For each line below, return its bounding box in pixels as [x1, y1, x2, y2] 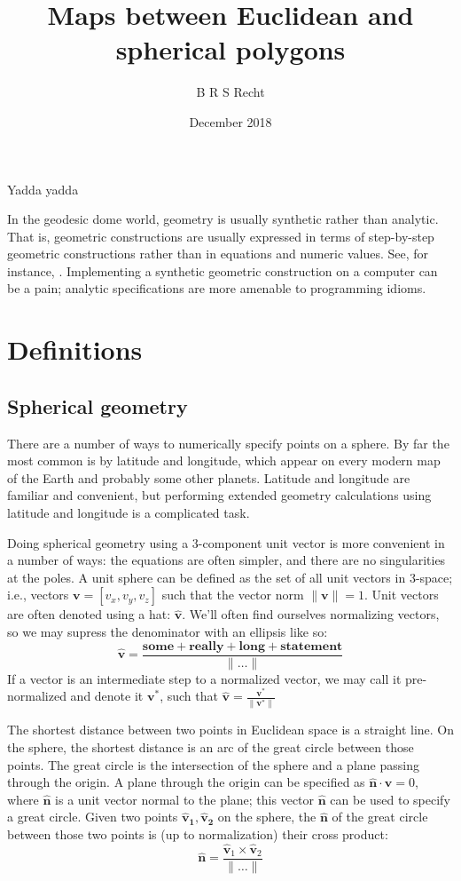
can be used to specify [330, 790, 450, 808]
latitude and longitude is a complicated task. [7, 504, 250, 522]
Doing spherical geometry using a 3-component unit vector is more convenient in [7, 533, 445, 552]
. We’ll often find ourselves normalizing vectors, [182, 605, 440, 623]
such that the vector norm [161, 585, 304, 604]
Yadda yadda [7, 179, 79, 198]
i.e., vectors [7, 585, 69, 604]
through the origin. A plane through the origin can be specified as [7, 773, 365, 791]
